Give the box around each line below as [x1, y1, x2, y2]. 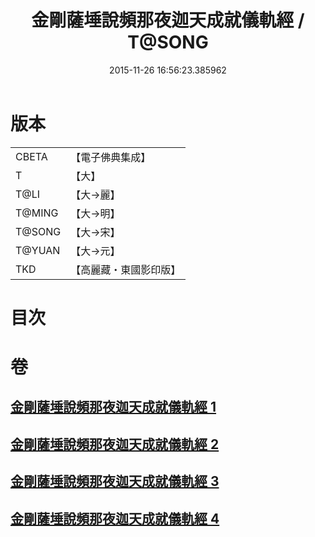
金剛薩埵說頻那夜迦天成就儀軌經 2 [10, 436, 220, 453]
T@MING [15, 206, 59, 220]
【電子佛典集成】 [70, 150, 152, 164]
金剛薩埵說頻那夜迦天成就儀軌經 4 [10, 510, 220, 527]
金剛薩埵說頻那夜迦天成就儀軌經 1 [10, 399, 217, 416]
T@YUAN [15, 243, 61, 257]
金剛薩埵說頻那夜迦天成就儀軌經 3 [10, 473, 220, 490]
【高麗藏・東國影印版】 [70, 262, 182, 276]
